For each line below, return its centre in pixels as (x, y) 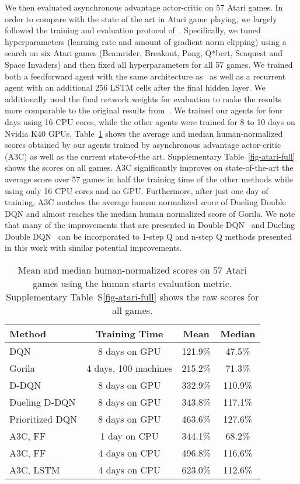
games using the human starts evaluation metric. (132, 284)
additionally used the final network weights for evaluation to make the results (143, 98)
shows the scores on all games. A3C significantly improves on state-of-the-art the (149, 167)
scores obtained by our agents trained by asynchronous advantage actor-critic (143, 145)
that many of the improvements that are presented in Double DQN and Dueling (150, 225)
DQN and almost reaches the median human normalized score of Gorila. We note (150, 213)
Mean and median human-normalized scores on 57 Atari (132, 270)
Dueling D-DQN (43, 402)
